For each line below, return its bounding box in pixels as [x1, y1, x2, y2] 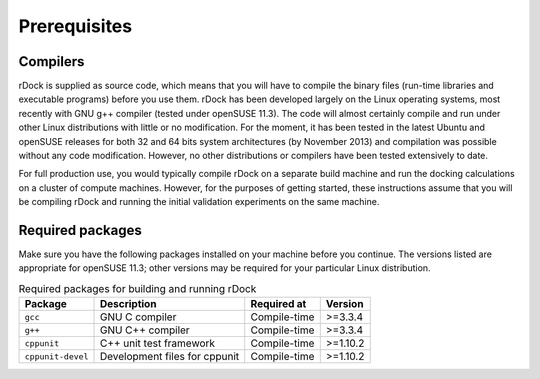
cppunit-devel [24, 351, 89, 362]
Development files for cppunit [99, 350, 240, 364]
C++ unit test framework [99, 336, 215, 350]
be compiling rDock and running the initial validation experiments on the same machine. [18, 196, 380, 208]
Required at [250, 297, 307, 311]
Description [99, 297, 157, 311]
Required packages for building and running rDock [18, 282, 257, 296]
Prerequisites [18, 15, 133, 37]
